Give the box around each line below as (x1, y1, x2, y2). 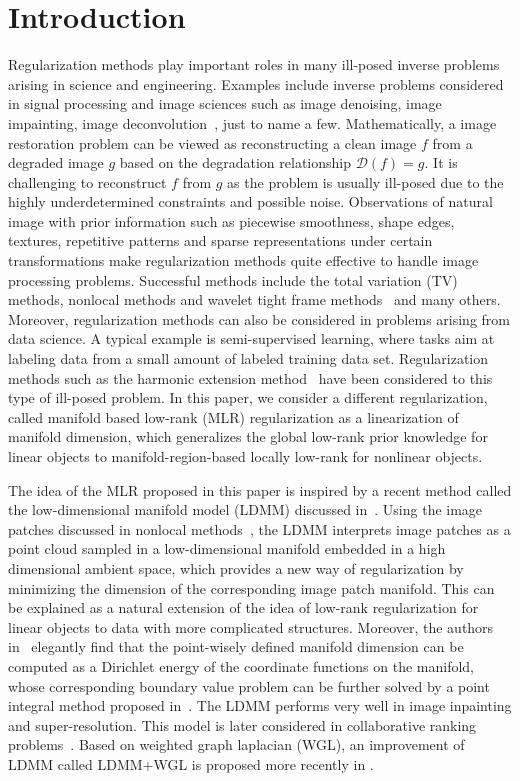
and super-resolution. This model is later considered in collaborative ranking (8, 714, 477, 735)
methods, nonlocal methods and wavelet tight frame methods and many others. (8, 289, 501, 310)
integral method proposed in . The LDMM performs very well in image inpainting (8, 695, 512, 716)
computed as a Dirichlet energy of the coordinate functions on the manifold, (8, 655, 474, 676)
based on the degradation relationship (119, 152, 351, 173)
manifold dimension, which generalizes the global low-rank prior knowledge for (8, 426, 488, 447)
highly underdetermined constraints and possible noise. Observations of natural (8, 191, 493, 212)
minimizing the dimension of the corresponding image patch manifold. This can (8, 577, 495, 598)
